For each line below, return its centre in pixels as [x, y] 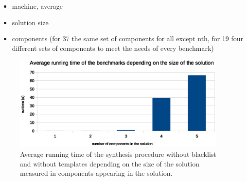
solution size [30, 22]
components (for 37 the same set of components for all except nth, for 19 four [128, 38]
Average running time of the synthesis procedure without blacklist [118, 154]
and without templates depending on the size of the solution [110, 163]
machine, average [37, 6]
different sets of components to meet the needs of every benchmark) [113, 48]
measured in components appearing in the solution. [96, 173]
